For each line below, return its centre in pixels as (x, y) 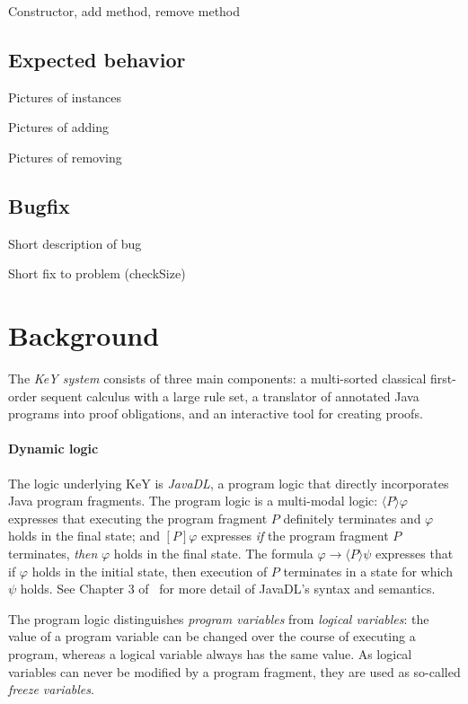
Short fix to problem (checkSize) (97, 273)
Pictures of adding (58, 127)
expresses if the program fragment (295, 536)
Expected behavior (97, 59)
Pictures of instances (65, 97)
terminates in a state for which (368, 571)
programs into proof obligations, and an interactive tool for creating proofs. (216, 414)
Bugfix (39, 205)
